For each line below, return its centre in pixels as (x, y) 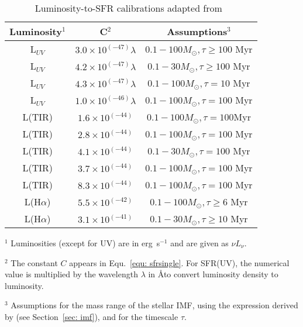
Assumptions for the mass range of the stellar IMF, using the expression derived (154, 305)
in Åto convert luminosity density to (213, 274)
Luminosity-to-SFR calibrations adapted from (128, 8)
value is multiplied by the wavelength (71, 274)
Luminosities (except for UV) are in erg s (85, 243)
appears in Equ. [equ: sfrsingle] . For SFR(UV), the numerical (179, 262)
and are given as (199, 243)
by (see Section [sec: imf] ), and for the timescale (92, 316)
